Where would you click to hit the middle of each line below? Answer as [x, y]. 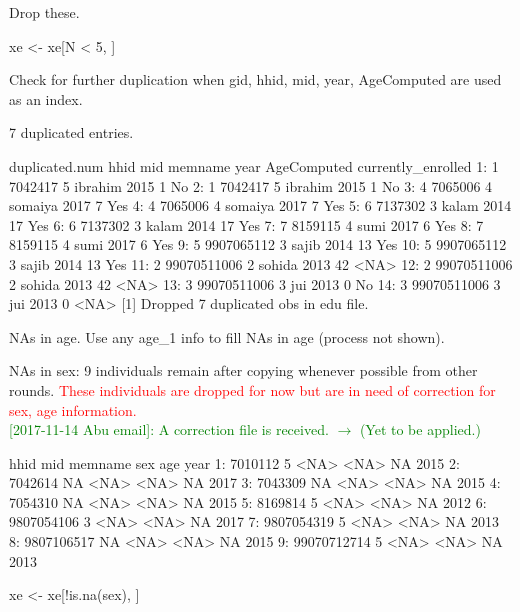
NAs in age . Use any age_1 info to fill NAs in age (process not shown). [227, 336]
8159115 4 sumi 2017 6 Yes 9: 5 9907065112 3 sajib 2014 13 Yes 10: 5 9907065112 [258, 244]
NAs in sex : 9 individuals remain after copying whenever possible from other [243, 370]
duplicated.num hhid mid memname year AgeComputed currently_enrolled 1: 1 [254, 165]
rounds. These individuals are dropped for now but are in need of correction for [252, 389]
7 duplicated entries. [71, 132]
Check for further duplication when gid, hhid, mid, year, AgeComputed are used [255, 79]
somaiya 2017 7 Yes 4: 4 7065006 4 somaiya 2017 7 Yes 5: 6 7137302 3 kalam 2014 [260, 205]
